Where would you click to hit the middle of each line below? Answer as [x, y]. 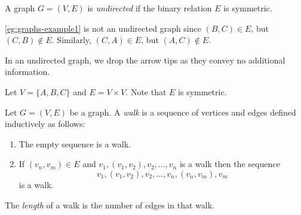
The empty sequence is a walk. [75, 143]
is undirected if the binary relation [150, 8]
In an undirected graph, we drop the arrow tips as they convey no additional [145, 60]
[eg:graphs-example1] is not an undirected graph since [103, 28]
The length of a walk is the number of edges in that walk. [110, 205]
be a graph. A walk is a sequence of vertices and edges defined [183, 112]
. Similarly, [71, 40]
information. [27, 72]
